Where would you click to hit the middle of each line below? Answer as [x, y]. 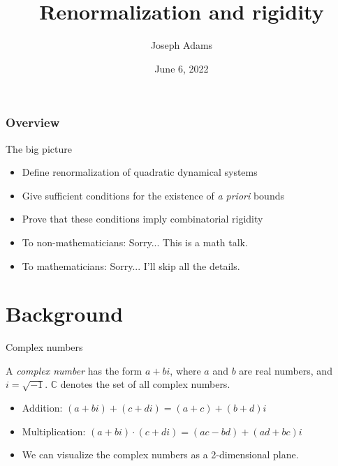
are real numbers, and [286, 370]
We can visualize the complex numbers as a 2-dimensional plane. [160, 454]
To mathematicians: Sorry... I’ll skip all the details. [131, 265]
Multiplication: [54, 431]
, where [185, 370]
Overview [33, 122]
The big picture [39, 148]
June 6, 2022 [182, 68]
